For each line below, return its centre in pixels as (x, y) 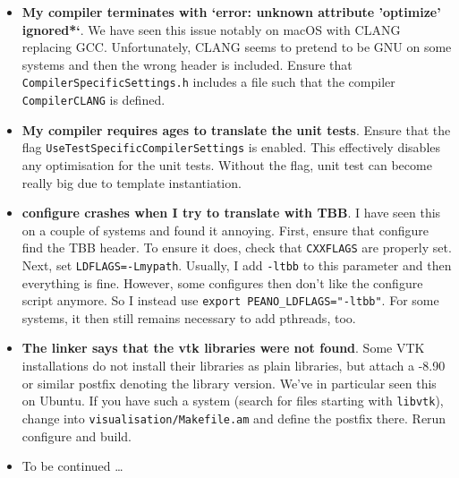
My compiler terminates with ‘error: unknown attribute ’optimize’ (231, 12)
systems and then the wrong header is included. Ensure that (187, 64)
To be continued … (72, 466)
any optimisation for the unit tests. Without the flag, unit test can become (227, 164)
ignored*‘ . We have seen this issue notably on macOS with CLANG (211, 29)
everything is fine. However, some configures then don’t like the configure (222, 282)
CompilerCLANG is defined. (93, 100)
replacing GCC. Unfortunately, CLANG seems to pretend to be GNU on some (237, 47)
